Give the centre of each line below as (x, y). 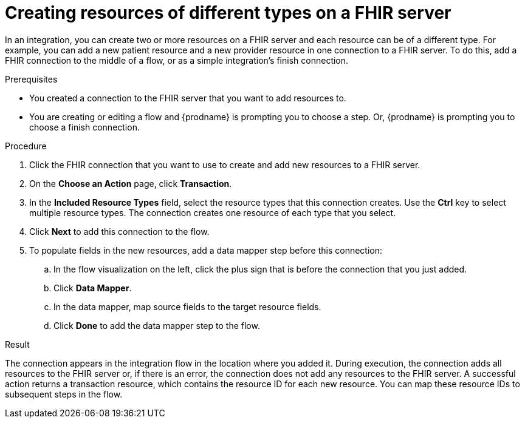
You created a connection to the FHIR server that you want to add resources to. (188, 98)
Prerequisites (31, 79)
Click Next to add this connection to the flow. (119, 231)
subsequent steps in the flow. (64, 394)
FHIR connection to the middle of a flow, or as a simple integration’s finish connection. (177, 60)
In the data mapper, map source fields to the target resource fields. (187, 306)
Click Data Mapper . (93, 288)
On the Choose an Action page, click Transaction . (131, 183)
